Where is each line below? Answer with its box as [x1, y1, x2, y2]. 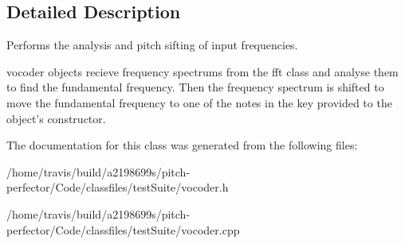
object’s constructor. [6, 110, 106, 126]
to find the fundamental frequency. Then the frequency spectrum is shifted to [6, 79, 384, 95]
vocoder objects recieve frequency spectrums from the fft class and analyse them [6, 63, 399, 79]
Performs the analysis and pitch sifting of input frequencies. [6, 37, 298, 53]
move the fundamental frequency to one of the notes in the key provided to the [6, 94, 392, 110]
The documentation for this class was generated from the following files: [6, 137, 358, 153]
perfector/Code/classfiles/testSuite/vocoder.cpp [6, 221, 240, 238]
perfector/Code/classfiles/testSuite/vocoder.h [6, 179, 229, 196]
